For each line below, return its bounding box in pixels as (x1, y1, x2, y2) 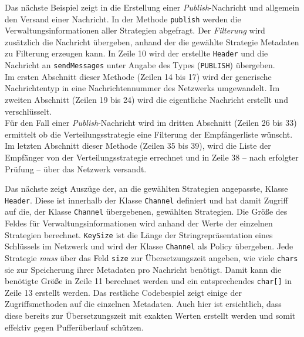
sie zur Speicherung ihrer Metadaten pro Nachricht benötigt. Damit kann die (5, 263, 282, 275)
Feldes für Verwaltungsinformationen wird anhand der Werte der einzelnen (5, 217, 273, 229)
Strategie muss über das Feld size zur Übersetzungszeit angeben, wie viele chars (5, 251, 298, 263)
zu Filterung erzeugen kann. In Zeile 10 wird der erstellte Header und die (5, 47, 268, 59)
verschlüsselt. (5, 105, 52, 117)
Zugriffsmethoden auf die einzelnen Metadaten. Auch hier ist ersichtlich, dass (5, 298, 282, 310)
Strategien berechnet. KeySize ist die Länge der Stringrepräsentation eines (5, 228, 273, 241)
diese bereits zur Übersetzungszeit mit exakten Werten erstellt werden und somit (5, 309, 296, 321)
